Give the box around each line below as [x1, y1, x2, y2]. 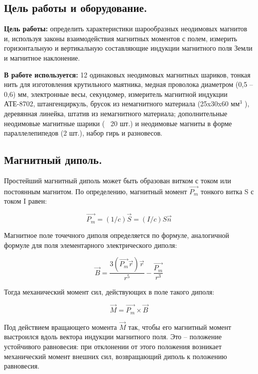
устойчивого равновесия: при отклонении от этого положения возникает [4, 341, 222, 351]
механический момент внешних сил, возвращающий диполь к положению [4, 351, 227, 361]
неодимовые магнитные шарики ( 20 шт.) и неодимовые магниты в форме [4, 118, 232, 128]
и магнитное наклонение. [4, 52, 80, 63]
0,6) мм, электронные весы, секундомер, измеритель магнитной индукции [4, 88, 228, 99]
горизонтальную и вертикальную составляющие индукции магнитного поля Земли [4, 43, 253, 53]
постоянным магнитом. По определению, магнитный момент [4, 186, 187, 196]
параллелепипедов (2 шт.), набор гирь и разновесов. [4, 128, 163, 138]
